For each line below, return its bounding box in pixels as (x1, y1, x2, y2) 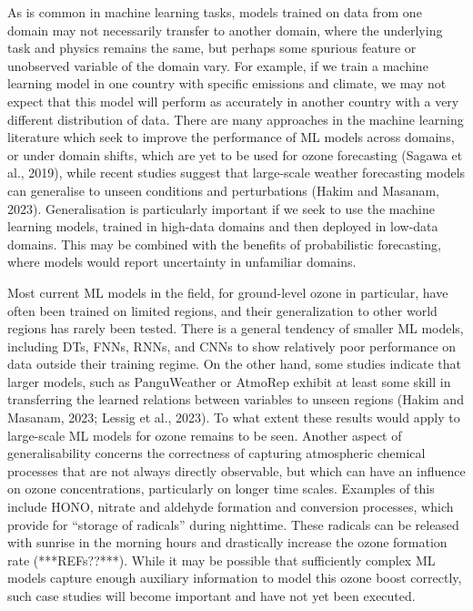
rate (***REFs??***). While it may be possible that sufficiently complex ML (7, 550, 436, 569)
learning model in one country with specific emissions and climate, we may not (7, 74, 447, 93)
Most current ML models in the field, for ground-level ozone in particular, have (7, 282, 448, 301)
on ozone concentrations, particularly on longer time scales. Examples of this (7, 479, 435, 498)
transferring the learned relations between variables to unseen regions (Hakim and (7, 390, 464, 409)
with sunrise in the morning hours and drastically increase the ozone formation (7, 533, 448, 552)
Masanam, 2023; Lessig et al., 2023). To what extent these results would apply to (7, 408, 460, 427)
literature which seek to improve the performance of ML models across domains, (7, 127, 455, 147)
